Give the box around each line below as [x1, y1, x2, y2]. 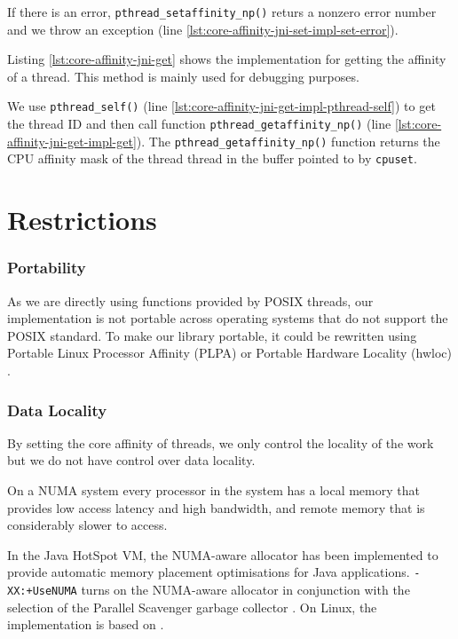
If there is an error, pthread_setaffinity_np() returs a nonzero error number [7, 3, 437, 20]
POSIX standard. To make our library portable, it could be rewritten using [7, 326, 417, 344]
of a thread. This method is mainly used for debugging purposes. [7, 67, 359, 85]
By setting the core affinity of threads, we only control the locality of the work [7, 433, 434, 452]
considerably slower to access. [7, 516, 168, 534]
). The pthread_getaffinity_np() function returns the [136, 131, 440, 150]
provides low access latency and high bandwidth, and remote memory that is [7, 498, 425, 517]
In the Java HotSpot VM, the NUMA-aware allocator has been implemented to [7, 545, 438, 564]
